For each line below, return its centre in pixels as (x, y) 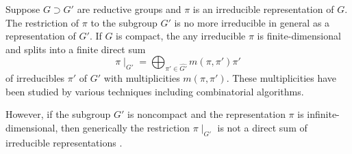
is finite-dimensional (299, 36)
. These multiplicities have (281, 78)
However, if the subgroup (58, 114)
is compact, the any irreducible (181, 36)
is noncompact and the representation (206, 114)
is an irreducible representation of (263, 9)
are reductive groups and (129, 9)
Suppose (23, 9)
